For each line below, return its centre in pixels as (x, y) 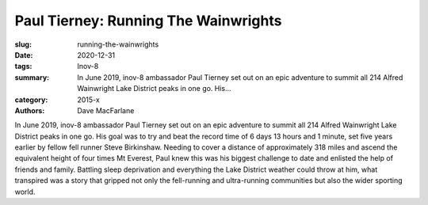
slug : (23, 44)
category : (31, 100)
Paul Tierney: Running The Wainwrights (148, 21)
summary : (32, 77)
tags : (23, 66)
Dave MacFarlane (106, 110)
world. (25, 192)
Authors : (30, 110)
